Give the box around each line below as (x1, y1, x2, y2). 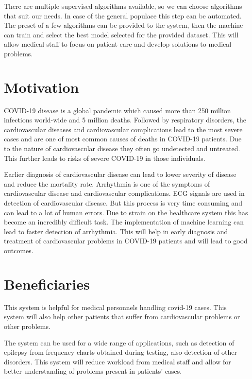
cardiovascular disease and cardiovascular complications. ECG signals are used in (4, 188, 245, 198)
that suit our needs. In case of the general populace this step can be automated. (4, 10, 242, 20)
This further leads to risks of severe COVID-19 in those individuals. (4, 153, 205, 163)
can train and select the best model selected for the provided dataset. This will (4, 29, 239, 39)
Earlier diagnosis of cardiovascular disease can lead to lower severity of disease (4, 169, 236, 179)
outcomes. (4, 245, 34, 255)
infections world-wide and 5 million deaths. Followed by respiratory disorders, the (4, 115, 247, 125)
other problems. (4, 321, 50, 331)
